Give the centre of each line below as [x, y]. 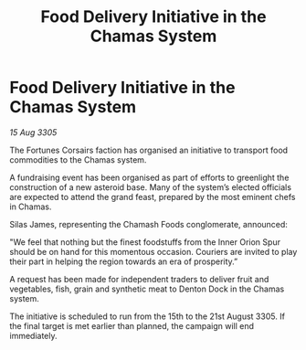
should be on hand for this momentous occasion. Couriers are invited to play [153, 251]
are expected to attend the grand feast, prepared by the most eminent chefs [153, 196]
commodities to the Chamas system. [78, 159]
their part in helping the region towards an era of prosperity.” [124, 261]
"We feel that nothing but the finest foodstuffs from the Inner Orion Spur [145, 242]
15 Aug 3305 [33, 132]
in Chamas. [31, 207]
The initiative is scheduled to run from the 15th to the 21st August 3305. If [148, 316]
